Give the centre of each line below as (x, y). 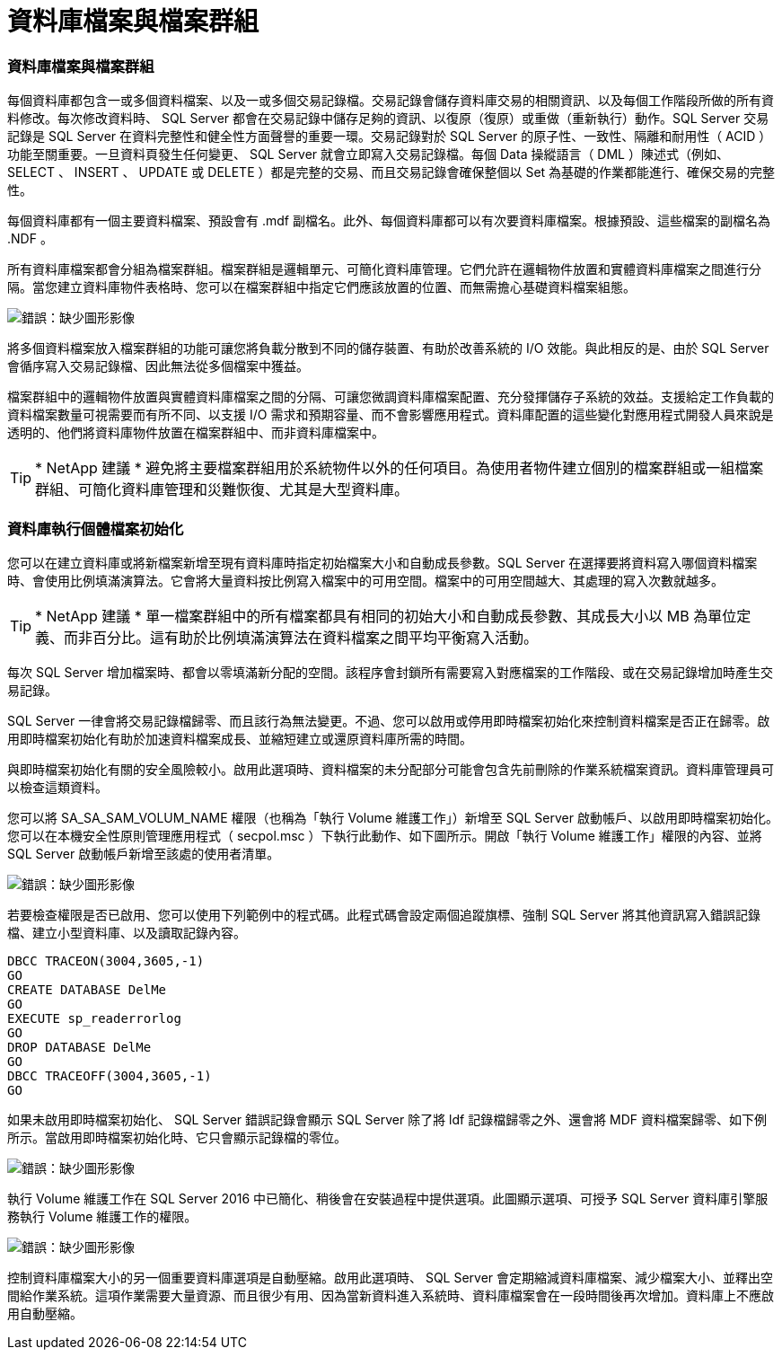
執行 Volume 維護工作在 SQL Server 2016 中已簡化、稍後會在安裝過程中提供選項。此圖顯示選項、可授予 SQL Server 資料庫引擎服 (388, 1198)
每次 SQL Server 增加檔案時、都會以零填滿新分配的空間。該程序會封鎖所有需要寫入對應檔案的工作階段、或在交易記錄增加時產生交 (391, 672)
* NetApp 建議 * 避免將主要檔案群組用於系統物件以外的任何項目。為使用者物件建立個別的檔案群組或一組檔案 (400, 468)
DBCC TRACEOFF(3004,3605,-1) (110, 1075)
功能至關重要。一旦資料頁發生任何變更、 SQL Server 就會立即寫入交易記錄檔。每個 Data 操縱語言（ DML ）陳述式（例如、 (368, 154)
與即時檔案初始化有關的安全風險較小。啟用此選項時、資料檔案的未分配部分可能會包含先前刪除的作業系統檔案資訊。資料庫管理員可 (391, 769)
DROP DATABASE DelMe (79, 1047)
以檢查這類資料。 (57, 787)
